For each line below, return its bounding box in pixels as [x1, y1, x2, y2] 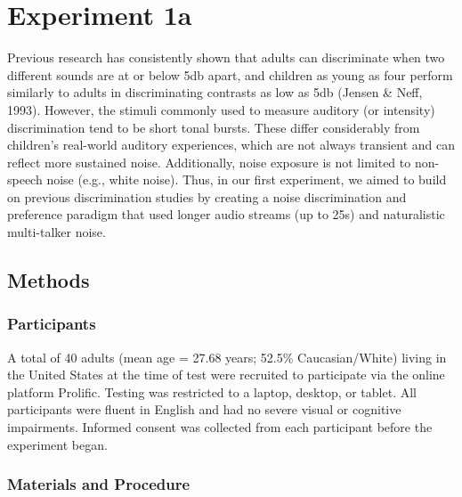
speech [7, 170, 43, 189]
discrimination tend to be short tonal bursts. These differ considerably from [7, 118, 420, 136]
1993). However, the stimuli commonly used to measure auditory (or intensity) [7, 100, 435, 118]
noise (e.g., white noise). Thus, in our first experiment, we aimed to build [46, 170, 447, 189]
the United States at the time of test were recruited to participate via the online [7, 365, 445, 384]
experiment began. [7, 435, 108, 453]
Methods [7, 266, 90, 294]
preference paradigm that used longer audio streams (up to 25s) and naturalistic [7, 205, 445, 224]
